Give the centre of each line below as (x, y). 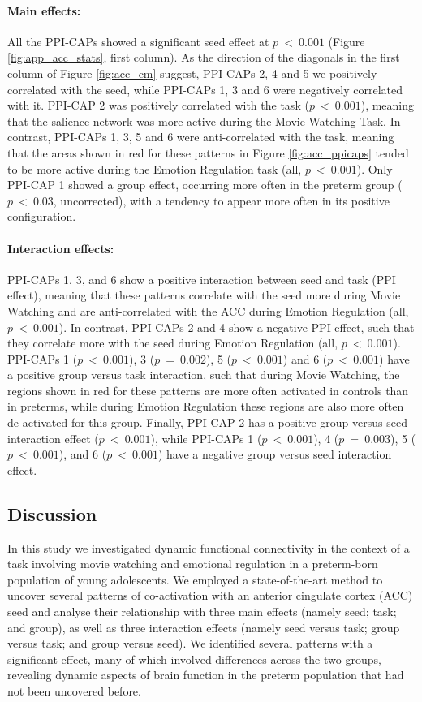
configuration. (42, 216)
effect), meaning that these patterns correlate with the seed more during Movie (204, 295)
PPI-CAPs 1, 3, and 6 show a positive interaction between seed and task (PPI (202, 279)
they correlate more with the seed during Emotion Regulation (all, (173, 343)
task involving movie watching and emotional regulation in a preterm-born (193, 564)
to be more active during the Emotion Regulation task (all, (155, 168)
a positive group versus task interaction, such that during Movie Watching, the (204, 375)
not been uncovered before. (74, 690)
